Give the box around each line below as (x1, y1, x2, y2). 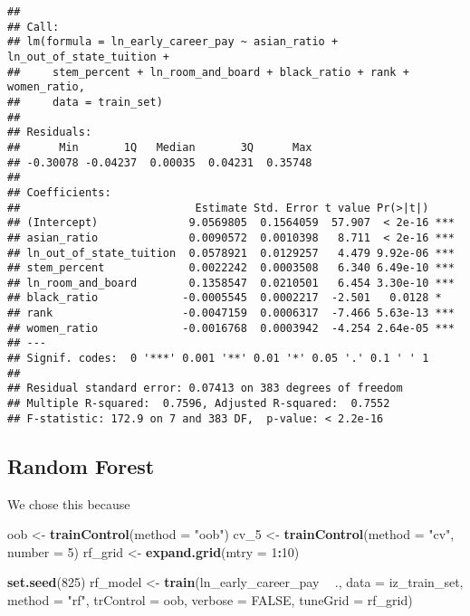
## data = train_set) (7, 95, 163, 109)
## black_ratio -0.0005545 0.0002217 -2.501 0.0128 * (7, 291, 442, 305)
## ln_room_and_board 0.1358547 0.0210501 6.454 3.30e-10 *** (7, 276, 455, 289)
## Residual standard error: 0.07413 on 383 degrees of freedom (7, 382, 403, 395)
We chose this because (7, 494, 130, 513)
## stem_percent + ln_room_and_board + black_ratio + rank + (7, 65, 409, 79)
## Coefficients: (7, 185, 111, 199)
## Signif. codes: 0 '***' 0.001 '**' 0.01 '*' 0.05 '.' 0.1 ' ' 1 (7, 352, 429, 365)
